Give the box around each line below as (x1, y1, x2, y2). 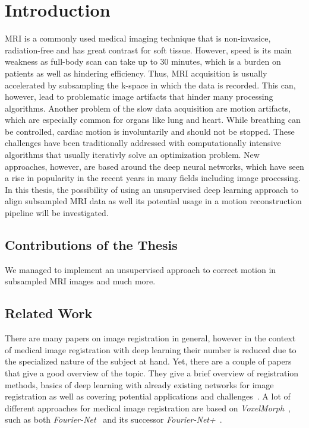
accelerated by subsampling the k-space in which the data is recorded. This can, (5, 78, 296, 91)
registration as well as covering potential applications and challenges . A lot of (5, 390, 291, 402)
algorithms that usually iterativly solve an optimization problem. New (5, 148, 260, 161)
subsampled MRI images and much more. (5, 275, 156, 287)
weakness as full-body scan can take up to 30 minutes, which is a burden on (5, 55, 281, 68)
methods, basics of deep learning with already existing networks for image (5, 378, 274, 391)
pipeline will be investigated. (5, 207, 109, 219)
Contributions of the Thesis (5, 236, 178, 254)
